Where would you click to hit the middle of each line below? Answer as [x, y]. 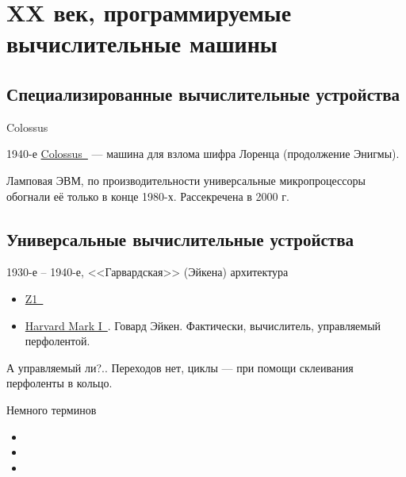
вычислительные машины [142, 43]
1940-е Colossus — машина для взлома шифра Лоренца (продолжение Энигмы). [203, 154]
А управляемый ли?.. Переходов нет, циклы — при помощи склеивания [180, 367]
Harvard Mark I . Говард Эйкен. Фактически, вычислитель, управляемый [203, 325]
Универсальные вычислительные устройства [180, 238]
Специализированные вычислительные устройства [203, 93]
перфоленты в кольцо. [59, 383]
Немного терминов [52, 409]
